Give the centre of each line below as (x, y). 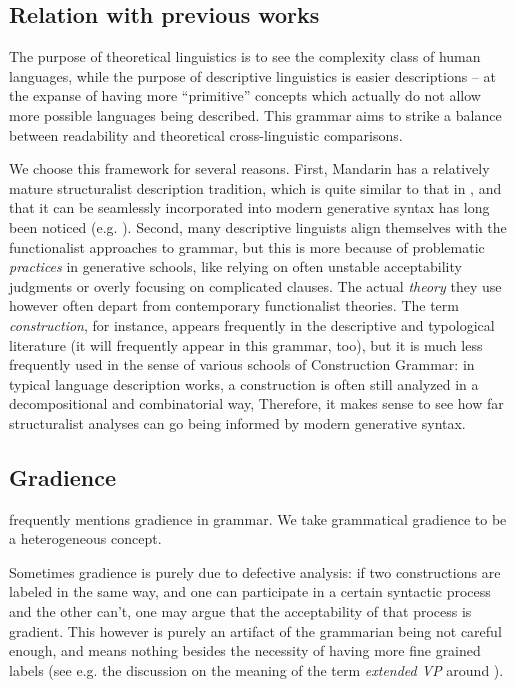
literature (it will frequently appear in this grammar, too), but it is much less (246, 344)
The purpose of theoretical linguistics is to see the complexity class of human (245, 56)
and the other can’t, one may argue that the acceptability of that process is (240, 611)
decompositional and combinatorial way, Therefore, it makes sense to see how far (256, 403)
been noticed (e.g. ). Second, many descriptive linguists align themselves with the (258, 226)
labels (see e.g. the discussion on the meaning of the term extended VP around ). (256, 669)
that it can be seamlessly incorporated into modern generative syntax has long (249, 207)
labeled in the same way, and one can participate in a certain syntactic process (250, 591)
